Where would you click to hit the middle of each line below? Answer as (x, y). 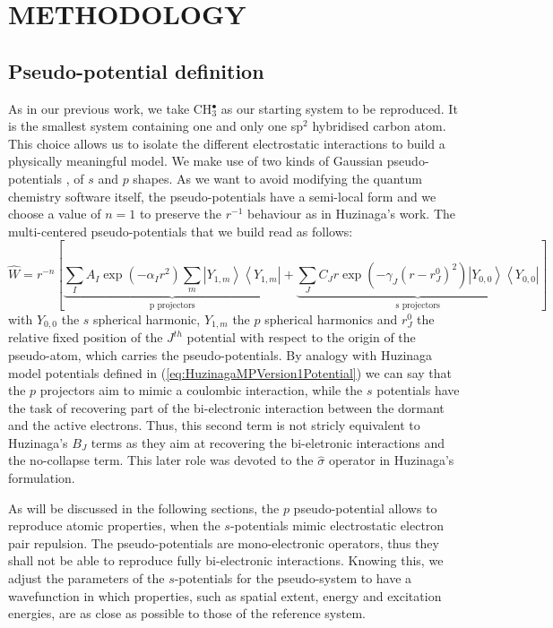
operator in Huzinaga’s (391, 460)
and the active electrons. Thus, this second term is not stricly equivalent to (214, 425)
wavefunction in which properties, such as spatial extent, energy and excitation (225, 595)
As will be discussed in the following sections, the (144, 508)
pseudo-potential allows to (365, 508)
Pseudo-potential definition (136, 70)
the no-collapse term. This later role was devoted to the (161, 460)
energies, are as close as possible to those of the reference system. (187, 613)
